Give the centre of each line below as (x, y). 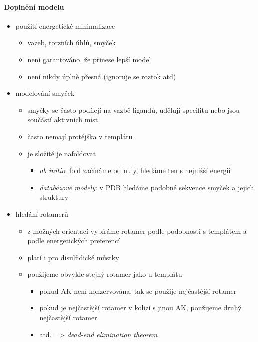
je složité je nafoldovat (62, 153)
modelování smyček (45, 93)
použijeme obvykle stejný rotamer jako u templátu (105, 274)
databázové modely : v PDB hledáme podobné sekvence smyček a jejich (147, 187)
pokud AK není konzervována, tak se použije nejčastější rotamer (138, 291)
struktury (54, 197)
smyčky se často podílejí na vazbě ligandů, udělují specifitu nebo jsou (134, 110)
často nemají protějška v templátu (80, 136)
